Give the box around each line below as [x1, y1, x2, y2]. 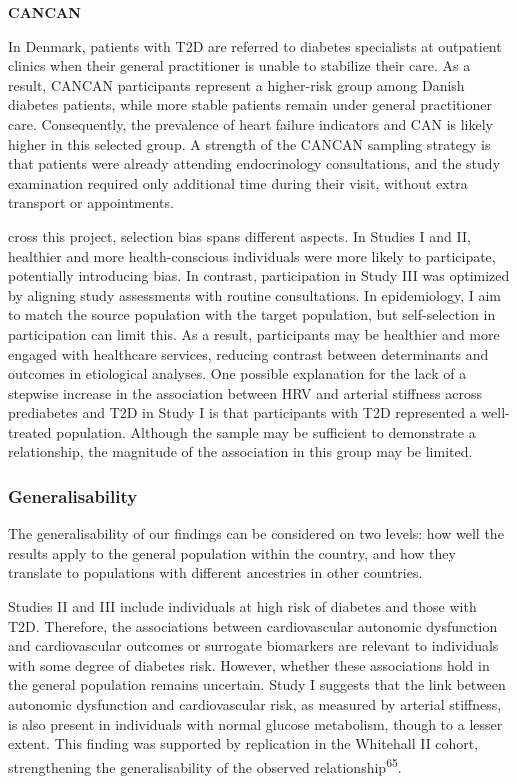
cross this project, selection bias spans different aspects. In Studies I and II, [8, 225, 471, 246]
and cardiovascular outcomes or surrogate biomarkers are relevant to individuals [8, 635, 499, 656]
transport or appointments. [8, 192, 174, 213]
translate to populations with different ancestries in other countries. [8, 562, 423, 583]
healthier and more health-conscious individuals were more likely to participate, [8, 245, 496, 266]
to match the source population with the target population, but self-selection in [8, 304, 496, 325]
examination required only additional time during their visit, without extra [8, 172, 468, 193]
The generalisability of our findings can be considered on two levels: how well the [8, 523, 504, 544]
